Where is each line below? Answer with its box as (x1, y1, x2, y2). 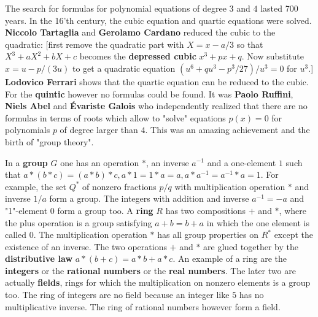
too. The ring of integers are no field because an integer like (5, 288, 230, 301)
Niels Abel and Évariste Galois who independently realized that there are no (5, 99, 308, 112)
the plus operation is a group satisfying (5, 216, 152, 229)
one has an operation (60, 156, 139, 169)
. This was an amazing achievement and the (145, 123, 310, 136)
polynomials (5, 123, 50, 136)
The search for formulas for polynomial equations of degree (5, 2, 227, 14)
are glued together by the (203, 240, 298, 253)
